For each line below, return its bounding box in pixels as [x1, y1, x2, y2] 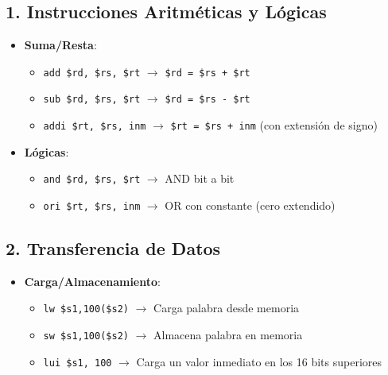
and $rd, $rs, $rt [43, 174, 141, 186]
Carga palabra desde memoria [153, 300, 300, 316]
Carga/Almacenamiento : [24, 273, 161, 289]
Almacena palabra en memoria [153, 327, 303, 343]
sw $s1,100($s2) [43, 331, 129, 342]
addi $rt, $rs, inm [43, 121, 146, 133]
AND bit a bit [165, 170, 235, 187]
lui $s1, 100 [43, 357, 112, 369]
